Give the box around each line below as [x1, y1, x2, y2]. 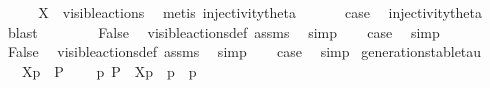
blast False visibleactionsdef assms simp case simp [7, 21, 440, 42]
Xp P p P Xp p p [21, 60, 197, 81]
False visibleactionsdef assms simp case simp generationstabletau [7, 41, 482, 62]
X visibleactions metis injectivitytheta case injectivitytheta [38, 2, 482, 22]
